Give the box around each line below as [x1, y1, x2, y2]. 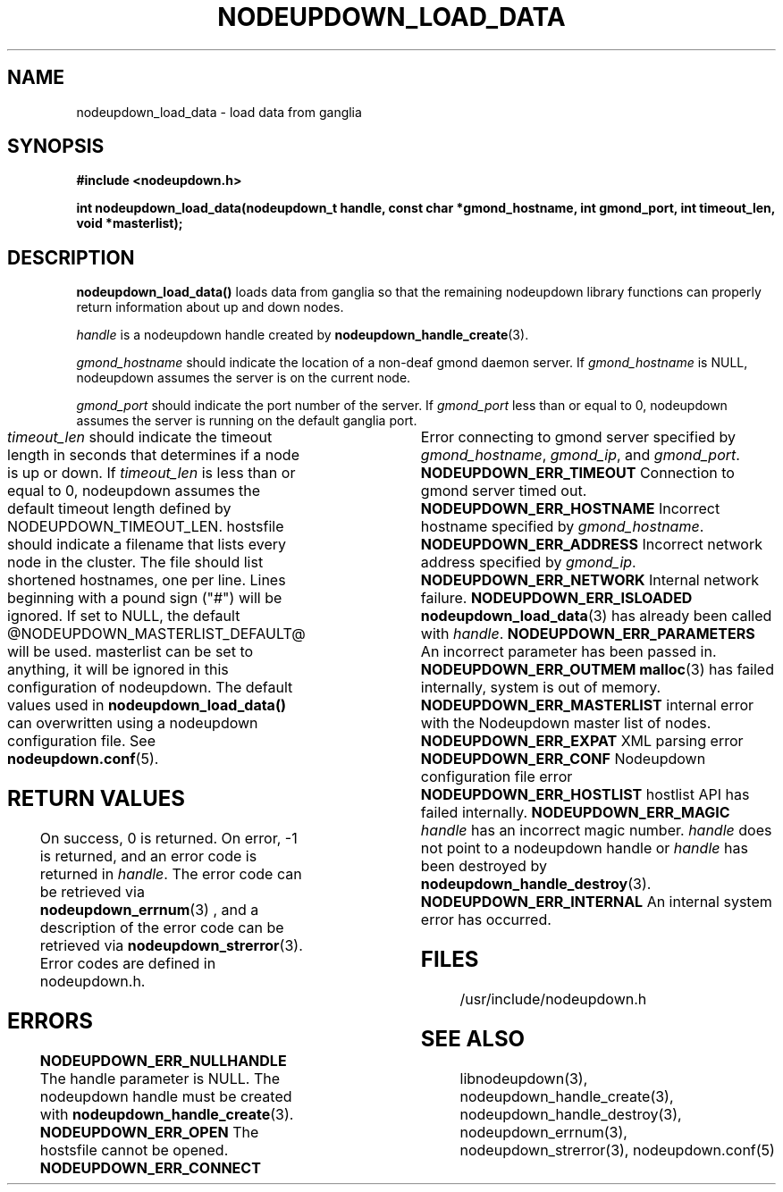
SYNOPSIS [7, 135, 105, 158]
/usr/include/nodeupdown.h [459, 990, 647, 1009]
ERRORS [7, 1008, 94, 1034]
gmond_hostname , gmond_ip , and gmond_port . [420, 446, 740, 465]
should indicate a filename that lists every [7, 535, 287, 554]
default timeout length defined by [7, 499, 232, 518]
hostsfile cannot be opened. [39, 1140, 229, 1159]
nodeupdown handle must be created [39, 1087, 292, 1105]
